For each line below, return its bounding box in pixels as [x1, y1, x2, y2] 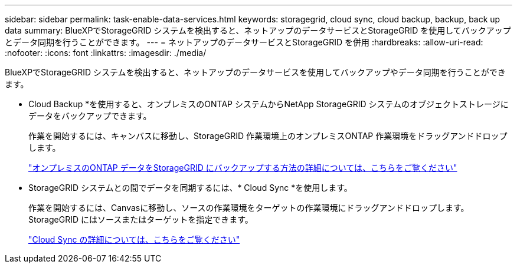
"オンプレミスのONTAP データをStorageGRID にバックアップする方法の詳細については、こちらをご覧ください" [28, 163, 457, 173]
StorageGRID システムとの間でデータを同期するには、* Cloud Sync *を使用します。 [28, 183, 352, 193]
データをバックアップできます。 [28, 111, 152, 121]
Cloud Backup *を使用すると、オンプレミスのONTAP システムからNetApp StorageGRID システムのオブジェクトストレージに [28, 99, 509, 109]
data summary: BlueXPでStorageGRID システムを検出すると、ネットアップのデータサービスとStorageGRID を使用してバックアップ [5, 25, 511, 35]
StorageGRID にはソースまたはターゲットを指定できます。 [28, 214, 253, 224]
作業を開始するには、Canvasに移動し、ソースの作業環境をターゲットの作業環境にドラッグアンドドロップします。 [28, 203, 469, 213]
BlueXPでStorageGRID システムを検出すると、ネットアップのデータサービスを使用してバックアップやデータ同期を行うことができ [5, 67, 506, 77]
